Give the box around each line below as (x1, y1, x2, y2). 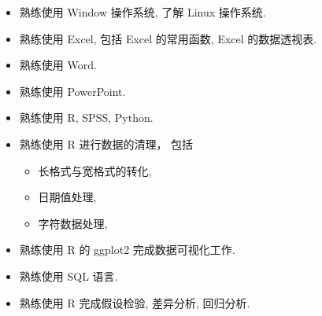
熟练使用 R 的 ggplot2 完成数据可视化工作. (19, 241, 235, 258)
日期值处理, (38, 189, 97, 205)
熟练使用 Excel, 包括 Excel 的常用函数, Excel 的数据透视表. (19, 30, 317, 46)
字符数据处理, (38, 215, 108, 231)
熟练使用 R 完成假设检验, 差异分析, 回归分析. (19, 294, 250, 310)
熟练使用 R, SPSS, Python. (19, 109, 154, 126)
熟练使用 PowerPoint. (19, 83, 126, 99)
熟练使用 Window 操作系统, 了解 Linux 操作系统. (19, 4, 266, 20)
